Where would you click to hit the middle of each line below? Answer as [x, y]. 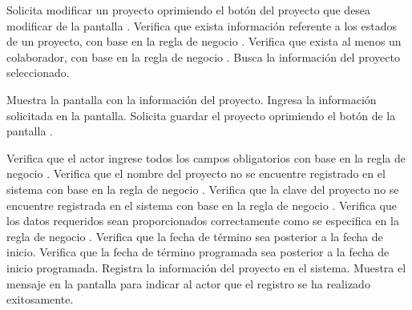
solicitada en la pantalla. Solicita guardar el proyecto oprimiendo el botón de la [201, 115]
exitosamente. [40, 299]
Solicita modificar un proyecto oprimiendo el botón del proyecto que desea [189, 10]
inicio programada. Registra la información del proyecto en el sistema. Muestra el [206, 267]
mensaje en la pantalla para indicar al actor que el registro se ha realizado [188, 283]
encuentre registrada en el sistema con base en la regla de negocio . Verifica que [202, 205]
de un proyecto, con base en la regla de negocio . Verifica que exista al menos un [204, 41]
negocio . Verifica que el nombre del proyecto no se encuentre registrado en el [196, 173]
